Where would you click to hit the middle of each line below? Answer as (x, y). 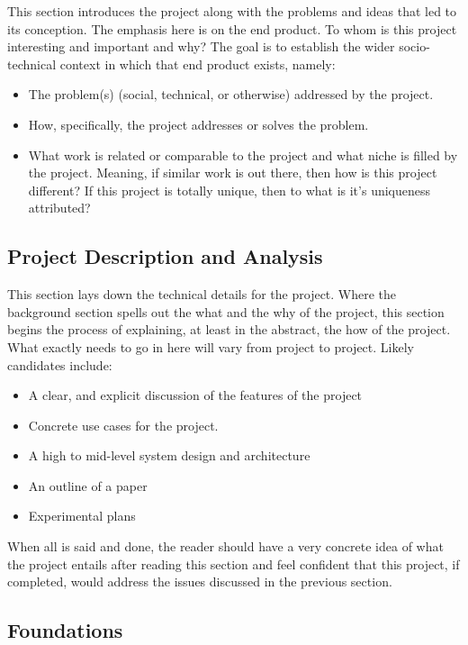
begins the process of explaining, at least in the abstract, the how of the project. (229, 329)
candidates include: (60, 364)
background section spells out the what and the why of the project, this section (226, 311)
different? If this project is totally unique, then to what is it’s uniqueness (229, 190)
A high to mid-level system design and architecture (169, 455)
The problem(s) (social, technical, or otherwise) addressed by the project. (231, 94)
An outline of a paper (88, 485)
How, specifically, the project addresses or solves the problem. (198, 124)
